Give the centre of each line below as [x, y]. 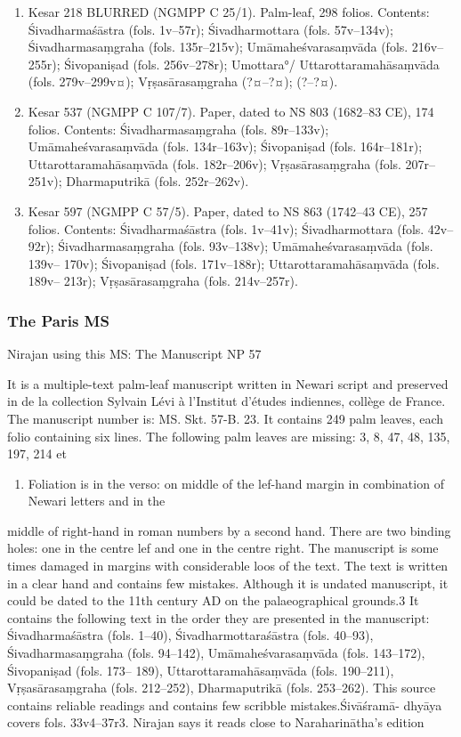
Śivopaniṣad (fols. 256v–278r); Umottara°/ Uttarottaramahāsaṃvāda [252, 64]
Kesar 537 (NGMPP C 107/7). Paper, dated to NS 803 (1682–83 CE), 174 [231, 111]
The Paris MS [58, 320]
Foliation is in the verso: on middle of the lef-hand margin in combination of [236, 483]
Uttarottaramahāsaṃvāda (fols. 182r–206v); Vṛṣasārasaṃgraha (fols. [214, 163]
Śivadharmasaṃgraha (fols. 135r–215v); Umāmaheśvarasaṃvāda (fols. [218, 47]
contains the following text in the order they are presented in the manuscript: [218, 617]
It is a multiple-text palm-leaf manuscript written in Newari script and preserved [228, 383]
